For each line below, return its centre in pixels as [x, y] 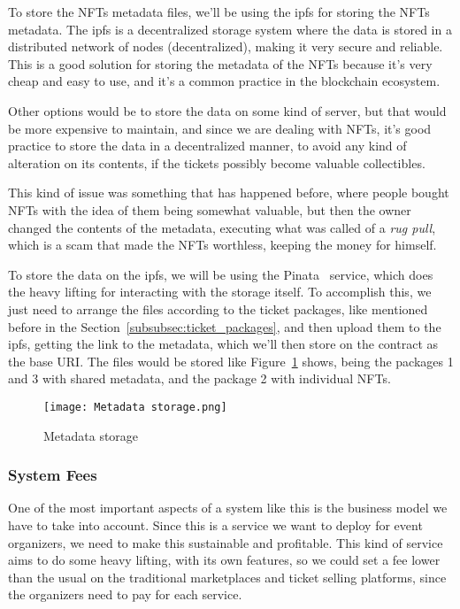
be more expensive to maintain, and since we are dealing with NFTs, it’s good [220, 128]
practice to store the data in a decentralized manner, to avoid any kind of [207, 146]
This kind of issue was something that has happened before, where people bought [229, 193]
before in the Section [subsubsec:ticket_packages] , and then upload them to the [225, 326]
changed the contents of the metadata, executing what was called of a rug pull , [222, 227]
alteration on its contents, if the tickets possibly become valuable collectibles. [217, 162]
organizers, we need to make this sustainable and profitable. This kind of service [226, 542]
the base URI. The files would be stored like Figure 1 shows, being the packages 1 [231, 361]
